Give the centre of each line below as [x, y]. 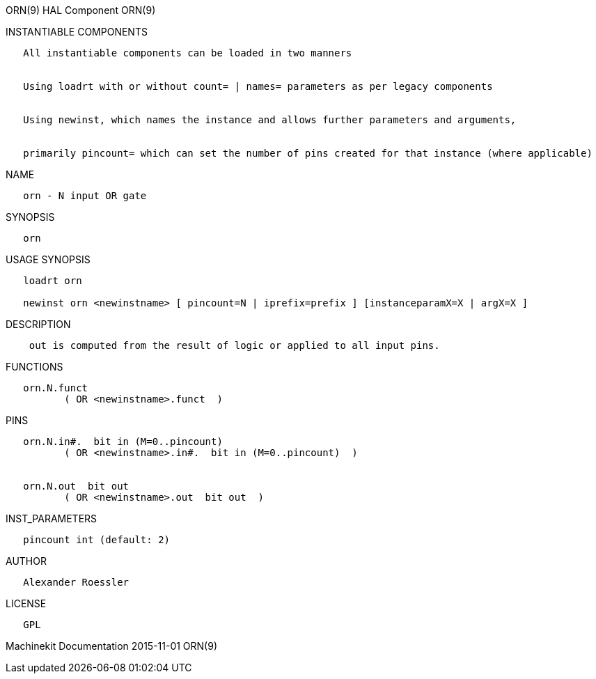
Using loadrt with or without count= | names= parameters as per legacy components [258, 86]
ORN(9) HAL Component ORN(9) [81, 10]
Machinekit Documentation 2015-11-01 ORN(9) [112, 646]
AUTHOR [26, 561]
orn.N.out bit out [76, 486]
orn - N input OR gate [85, 196]
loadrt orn [53, 281]
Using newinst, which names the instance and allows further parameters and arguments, [270, 120]
